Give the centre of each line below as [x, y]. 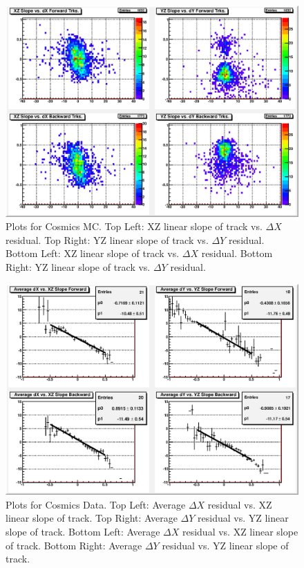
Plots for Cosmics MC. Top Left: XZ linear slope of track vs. [134, 226]
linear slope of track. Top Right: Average [92, 518]
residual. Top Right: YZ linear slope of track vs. [107, 239]
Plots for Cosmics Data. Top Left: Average [96, 504]
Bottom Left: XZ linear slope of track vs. [93, 253]
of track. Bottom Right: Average [74, 545]
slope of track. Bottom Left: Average [83, 531]
